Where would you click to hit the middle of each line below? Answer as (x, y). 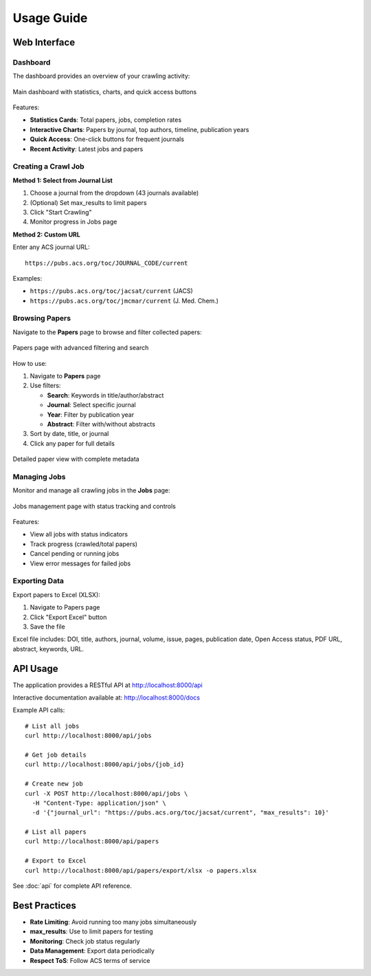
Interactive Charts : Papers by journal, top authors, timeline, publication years (140, 129)
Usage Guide (50, 18)
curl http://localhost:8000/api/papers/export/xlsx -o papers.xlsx (141, 870)
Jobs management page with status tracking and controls (94, 506)
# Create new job (54, 784)
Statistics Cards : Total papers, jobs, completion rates (106, 120)
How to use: (30, 363)
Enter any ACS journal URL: (51, 247)
